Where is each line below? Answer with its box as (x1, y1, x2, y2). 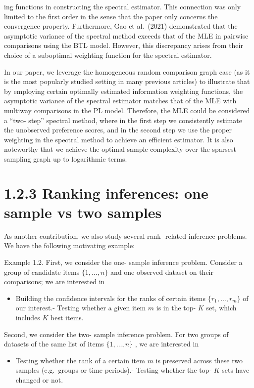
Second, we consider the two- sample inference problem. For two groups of (4, 329, 229, 339)
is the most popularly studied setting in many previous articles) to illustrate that (4, 76, 250, 86)
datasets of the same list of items (4, 339, 104, 349)
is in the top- (156, 302, 196, 313)
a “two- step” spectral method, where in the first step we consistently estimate (4, 115, 242, 125)
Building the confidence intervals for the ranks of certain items (15, 293, 206, 303)
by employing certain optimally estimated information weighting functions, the (4, 86, 243, 96)
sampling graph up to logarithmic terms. (4, 153, 127, 164)
